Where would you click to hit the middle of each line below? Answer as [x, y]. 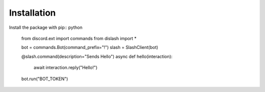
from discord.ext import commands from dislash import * [79, 38]
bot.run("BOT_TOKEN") [45, 79]
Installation [32, 13]
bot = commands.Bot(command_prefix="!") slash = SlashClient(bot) [90, 47]
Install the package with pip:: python [46, 27]
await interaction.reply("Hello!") [66, 68]
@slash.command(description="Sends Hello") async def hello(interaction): [97, 56]
